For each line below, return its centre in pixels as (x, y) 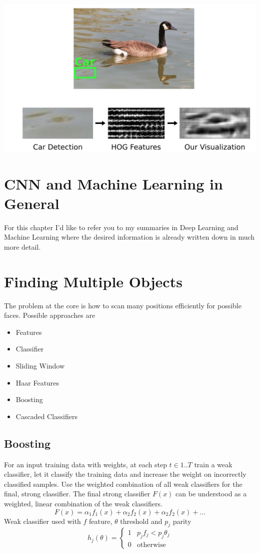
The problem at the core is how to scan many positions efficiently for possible (123, 305)
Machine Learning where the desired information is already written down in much (129, 237)
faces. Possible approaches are (50, 315)
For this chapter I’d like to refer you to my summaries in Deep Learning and (121, 227)
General (32, 203)
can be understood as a (211, 494)
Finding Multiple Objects (93, 281)
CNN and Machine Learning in (113, 183)
